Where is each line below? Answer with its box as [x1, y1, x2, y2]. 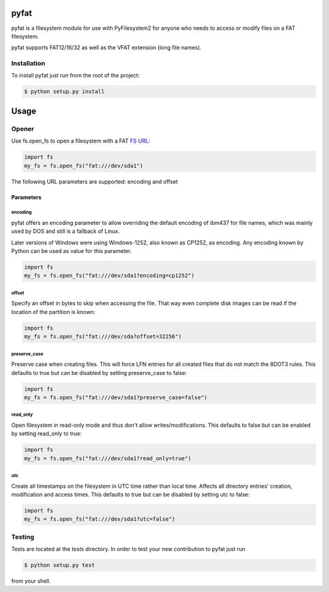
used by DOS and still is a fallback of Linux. [11, 227, 120, 235]
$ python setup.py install [24, 88, 105, 95]
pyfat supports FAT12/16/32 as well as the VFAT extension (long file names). [11, 44, 202, 51]
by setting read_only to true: [11, 430, 82, 437]
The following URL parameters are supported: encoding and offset [11, 177, 178, 185]
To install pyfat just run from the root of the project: [11, 72, 140, 79]
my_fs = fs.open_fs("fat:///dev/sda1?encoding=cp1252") [24, 272, 195, 279]
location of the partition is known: [11, 308, 96, 315]
